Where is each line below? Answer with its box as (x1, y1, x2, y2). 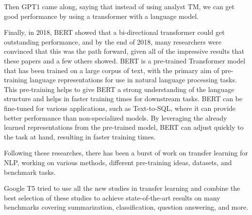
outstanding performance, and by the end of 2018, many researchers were (4, 36, 222, 46)
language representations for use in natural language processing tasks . (29, 75, 237, 85)
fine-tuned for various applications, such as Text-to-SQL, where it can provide (4, 103, 236, 113)
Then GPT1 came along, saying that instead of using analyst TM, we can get (4, 1, 235, 11)
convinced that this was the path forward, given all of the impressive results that (4, 46, 245, 56)
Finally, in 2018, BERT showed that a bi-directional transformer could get (4, 27, 225, 37)
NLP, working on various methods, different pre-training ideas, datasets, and (4, 157, 232, 167)
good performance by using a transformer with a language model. (4, 11, 199, 21)
